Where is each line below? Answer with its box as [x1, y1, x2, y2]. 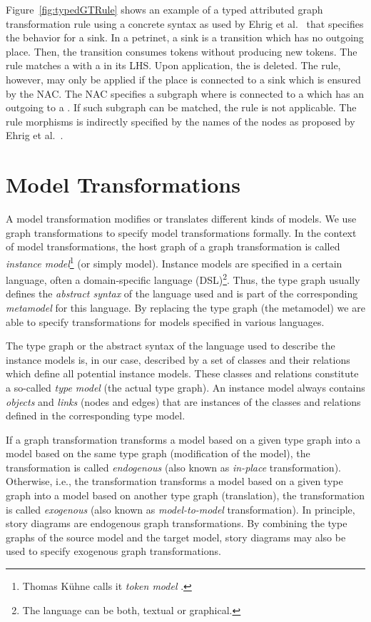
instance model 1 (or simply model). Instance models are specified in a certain [6, 253, 342, 270]
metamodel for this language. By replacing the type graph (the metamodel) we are [6, 300, 365, 315]
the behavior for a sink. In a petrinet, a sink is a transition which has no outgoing [6, 30, 364, 45]
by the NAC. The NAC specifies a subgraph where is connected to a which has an [6, 86, 365, 101]
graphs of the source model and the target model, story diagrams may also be [6, 529, 346, 544]
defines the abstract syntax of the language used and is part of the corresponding [6, 286, 358, 301]
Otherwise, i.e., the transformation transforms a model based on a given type [6, 474, 343, 489]
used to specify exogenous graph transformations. [6, 544, 221, 559]
